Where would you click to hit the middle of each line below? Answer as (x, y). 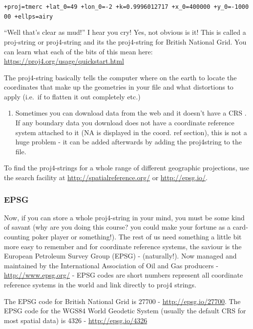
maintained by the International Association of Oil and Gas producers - (111, 265)
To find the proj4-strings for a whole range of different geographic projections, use (126, 168)
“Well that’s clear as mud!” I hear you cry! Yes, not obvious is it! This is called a (125, 32)
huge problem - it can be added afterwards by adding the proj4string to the (128, 142)
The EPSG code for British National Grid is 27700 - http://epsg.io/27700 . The (122, 301)
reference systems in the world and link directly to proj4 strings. (100, 284)
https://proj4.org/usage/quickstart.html (64, 61)
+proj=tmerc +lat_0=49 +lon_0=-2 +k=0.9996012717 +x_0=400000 (107, 7)
